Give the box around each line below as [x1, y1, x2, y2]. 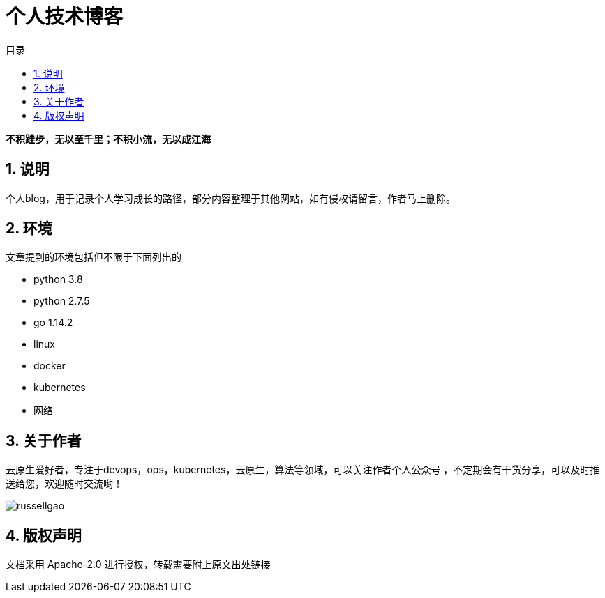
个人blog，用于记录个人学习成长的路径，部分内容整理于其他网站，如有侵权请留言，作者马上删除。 [6, 192, 456, 204]
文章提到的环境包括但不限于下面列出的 [6, 251, 181, 263]
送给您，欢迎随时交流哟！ [6, 477, 123, 490]
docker [33, 360, 66, 372]
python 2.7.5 [33, 295, 90, 307]
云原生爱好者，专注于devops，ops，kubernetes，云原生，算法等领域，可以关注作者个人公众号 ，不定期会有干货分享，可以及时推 [6, 463, 600, 476]
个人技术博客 [6, 5, 124, 29]
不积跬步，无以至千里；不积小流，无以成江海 [6, 132, 211, 145]
